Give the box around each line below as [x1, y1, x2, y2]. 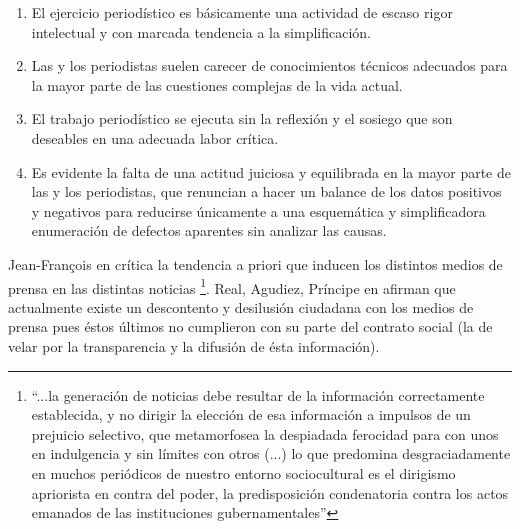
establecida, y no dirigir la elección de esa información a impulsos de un [31, 404, 471, 425]
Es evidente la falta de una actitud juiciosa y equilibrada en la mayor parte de [31, 161, 512, 182]
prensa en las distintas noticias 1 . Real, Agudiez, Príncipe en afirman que [8, 274, 456, 298]
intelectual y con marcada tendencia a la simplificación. [31, 21, 372, 42]
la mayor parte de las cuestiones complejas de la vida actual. [31, 74, 403, 95]
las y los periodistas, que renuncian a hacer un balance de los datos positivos [31, 181, 502, 202]
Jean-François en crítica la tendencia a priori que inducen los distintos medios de [8, 253, 503, 274]
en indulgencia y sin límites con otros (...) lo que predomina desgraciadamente [31, 443, 511, 464]
